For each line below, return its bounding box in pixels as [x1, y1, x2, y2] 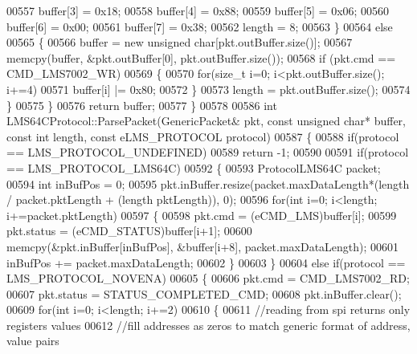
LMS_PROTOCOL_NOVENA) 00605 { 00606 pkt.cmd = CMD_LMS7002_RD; [6, 270, 410, 287]
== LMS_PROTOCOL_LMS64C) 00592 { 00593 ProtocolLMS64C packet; [6, 159, 381, 176]
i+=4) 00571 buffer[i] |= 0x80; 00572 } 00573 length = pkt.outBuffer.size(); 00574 [6, 80, 411, 97]
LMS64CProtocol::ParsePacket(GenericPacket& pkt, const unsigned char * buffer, [6, 112, 407, 129]
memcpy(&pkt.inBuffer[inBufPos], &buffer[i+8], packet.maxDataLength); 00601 [6, 238, 399, 254]
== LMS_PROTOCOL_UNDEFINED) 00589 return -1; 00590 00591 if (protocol [6, 144, 409, 161]
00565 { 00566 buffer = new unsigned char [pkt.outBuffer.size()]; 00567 [6, 34, 353, 51]
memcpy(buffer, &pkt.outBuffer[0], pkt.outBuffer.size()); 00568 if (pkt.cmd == [6, 49, 396, 66]
